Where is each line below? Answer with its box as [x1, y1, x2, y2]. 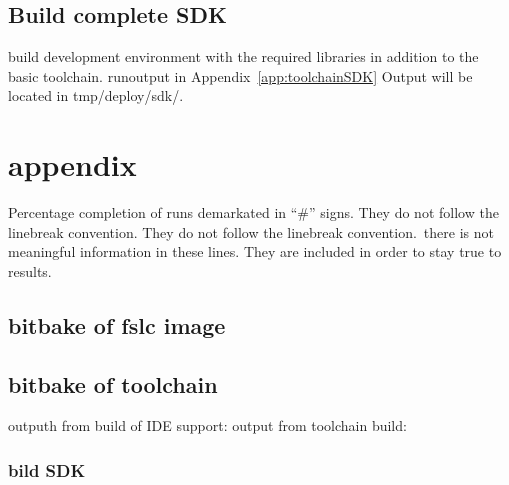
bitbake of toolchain [8, 368, 218, 399]
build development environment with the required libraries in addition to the [8, 46, 479, 67]
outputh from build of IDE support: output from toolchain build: [8, 415, 407, 436]
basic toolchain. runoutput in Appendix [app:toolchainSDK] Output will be [8, 65, 473, 86]
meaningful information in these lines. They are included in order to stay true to [8, 241, 502, 262]
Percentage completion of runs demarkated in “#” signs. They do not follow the [8, 202, 499, 223]
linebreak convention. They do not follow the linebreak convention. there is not [8, 221, 494, 242]
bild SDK [8, 457, 86, 482]
